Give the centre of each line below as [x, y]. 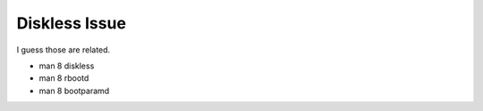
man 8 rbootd [64, 78]
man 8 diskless [67, 66]
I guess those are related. [64, 50]
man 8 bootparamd [74, 91]
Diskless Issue [72, 23]
